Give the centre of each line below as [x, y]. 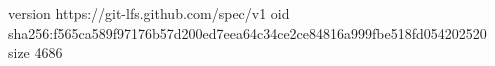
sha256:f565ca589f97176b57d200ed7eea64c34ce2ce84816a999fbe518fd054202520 [247, 32]
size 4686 [35, 52]
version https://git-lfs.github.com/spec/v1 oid [149, 13]
